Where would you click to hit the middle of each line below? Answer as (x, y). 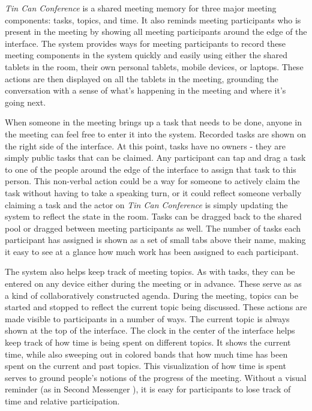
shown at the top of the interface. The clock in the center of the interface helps (150, 330)
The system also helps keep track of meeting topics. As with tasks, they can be (150, 271)
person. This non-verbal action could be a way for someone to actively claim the (152, 181)
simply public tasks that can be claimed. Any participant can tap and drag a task (155, 157)
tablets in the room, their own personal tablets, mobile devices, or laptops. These (154, 66)
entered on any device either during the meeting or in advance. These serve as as (153, 283)
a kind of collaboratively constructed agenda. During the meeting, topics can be (151, 295)
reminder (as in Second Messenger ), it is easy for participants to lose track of (148, 389)
